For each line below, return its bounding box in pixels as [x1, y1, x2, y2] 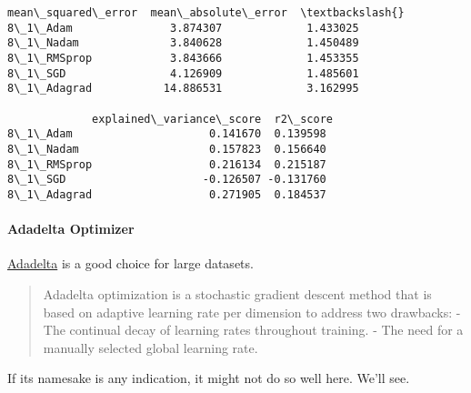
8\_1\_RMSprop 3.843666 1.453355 [7, 51, 359, 65]
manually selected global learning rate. [43, 338, 258, 357]
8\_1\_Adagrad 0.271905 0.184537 [7, 187, 326, 201]
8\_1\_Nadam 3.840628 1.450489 [7, 36, 359, 50]
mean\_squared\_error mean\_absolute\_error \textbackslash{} [7, 6, 405, 19]
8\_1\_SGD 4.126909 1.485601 [7, 66, 359, 80]
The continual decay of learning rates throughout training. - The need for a [43, 320, 464, 339]
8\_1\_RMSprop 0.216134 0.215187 [7, 157, 326, 171]
